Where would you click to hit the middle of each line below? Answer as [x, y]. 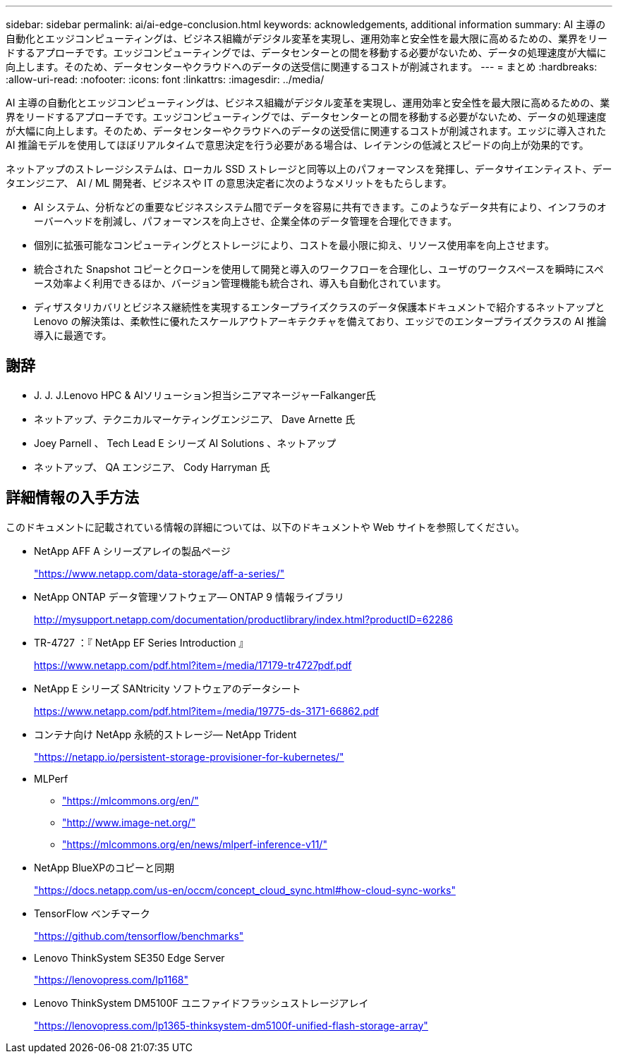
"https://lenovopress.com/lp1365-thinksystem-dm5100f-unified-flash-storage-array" [231, 1025]
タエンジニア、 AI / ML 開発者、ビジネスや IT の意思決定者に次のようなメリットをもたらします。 [229, 183]
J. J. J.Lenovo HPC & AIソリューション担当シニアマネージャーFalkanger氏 [205, 395]
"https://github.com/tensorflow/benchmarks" [139, 936]
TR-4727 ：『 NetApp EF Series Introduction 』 [141, 642]
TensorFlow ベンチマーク [92, 913]
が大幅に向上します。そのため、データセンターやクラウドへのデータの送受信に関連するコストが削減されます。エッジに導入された [306, 131]
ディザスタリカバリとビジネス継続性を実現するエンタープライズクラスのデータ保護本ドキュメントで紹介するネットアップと [320, 307]
